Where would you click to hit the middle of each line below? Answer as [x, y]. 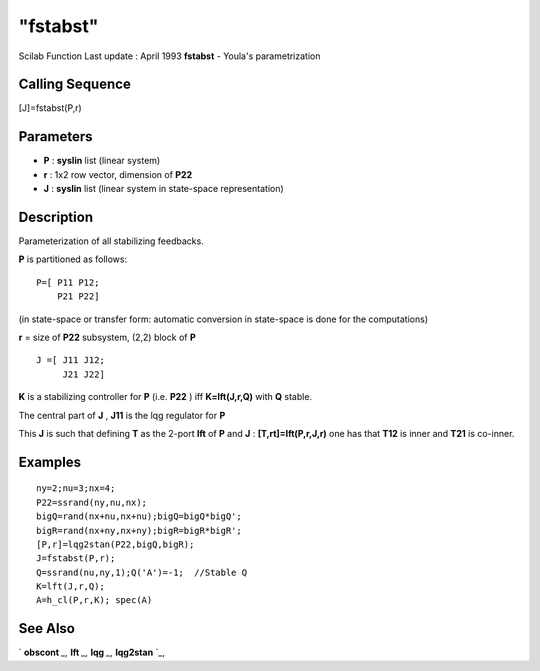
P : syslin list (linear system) [102, 161]
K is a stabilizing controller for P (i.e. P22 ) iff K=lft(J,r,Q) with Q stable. [165, 397]
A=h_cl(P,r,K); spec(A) [94, 600]
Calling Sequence [75, 84]
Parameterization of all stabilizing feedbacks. [111, 241]
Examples [50, 461]
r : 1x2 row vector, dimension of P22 [118, 174]
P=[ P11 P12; [68, 282]
